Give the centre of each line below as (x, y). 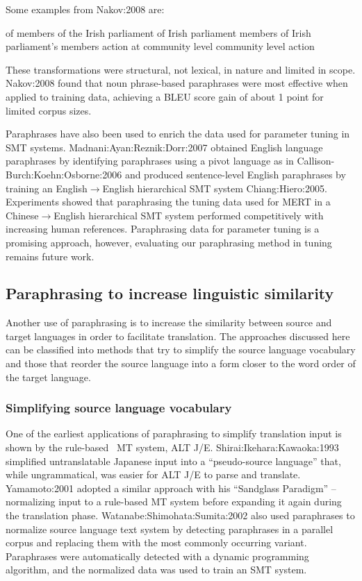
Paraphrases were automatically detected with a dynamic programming (157, 556)
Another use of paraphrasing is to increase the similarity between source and (169, 322)
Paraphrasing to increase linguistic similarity (170, 293)
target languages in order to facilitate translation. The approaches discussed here (178, 336)
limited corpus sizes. (49, 110)
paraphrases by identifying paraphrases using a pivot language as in (150, 161)
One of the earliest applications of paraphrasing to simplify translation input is (174, 433)
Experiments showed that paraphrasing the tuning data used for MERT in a (168, 202)
